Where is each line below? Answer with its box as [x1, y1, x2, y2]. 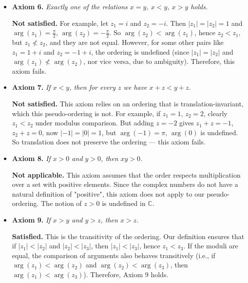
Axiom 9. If [12, 214, 51, 224]
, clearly [204, 108, 228, 118]
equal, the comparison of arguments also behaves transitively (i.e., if [12, 250, 215, 260]
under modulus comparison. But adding [35, 118, 154, 128]
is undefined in [102, 198, 146, 208]
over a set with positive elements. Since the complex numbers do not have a [12, 179, 238, 189]
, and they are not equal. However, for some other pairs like [45, 37, 224, 47]
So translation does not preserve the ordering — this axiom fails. [12, 137, 206, 147]
